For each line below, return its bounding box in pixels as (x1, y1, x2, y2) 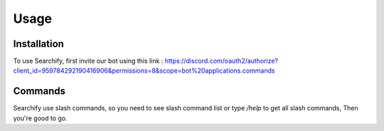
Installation (13, 38, 64, 50)
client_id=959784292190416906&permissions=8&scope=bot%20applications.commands (13, 66, 275, 75)
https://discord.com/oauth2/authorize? (164, 57, 279, 65)
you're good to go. (13, 114, 68, 122)
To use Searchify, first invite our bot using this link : (13, 57, 164, 65)
